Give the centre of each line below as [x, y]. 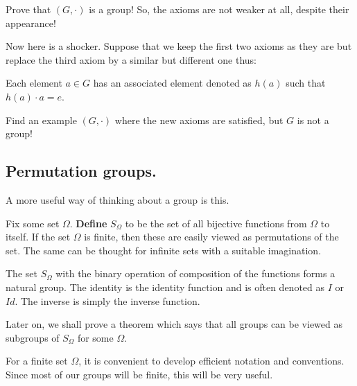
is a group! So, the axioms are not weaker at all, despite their [219, 9]
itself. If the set [38, 237]
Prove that [28, 9]
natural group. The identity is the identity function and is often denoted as [165, 287]
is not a [313, 120]
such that [306, 83]
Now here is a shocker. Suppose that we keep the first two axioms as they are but [179, 46]
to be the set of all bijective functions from [216, 223]
